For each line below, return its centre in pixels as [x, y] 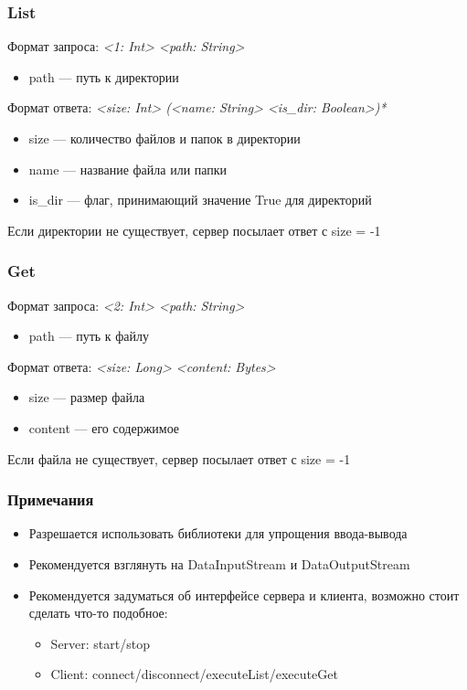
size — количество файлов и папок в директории [165, 138]
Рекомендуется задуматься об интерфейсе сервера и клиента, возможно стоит [244, 594]
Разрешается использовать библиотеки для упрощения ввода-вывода [218, 533]
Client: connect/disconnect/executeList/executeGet [194, 674]
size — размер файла [87, 397]
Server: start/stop [100, 643]
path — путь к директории [104, 76]
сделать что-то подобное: [98, 613]
